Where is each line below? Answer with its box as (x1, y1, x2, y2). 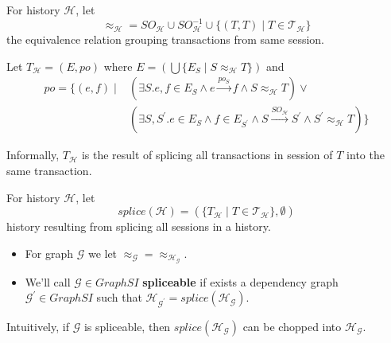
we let (87, 244, 118, 261)
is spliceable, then (83, 318, 171, 334)
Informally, (6, 146, 60, 163)
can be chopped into (242, 318, 342, 334)
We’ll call (25, 273, 71, 290)
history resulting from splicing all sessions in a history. (6, 218, 271, 235)
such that (96, 289, 142, 306)
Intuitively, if (6, 318, 69, 334)
